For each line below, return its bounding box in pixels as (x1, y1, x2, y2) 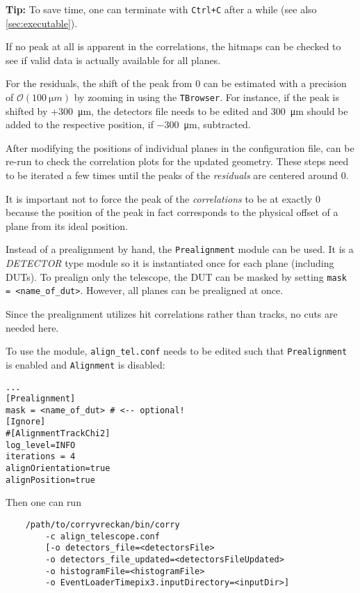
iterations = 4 (6, 452, 76, 462)
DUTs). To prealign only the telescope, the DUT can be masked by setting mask (6, 269, 347, 284)
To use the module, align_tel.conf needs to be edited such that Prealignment (6, 344, 347, 358)
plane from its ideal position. (6, 218, 128, 233)
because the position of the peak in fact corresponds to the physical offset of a (6, 205, 338, 220)
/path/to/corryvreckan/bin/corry (25, 520, 180, 530)
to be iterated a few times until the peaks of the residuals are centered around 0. (6, 168, 349, 183)
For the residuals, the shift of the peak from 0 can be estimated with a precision (6, 76, 347, 91)
